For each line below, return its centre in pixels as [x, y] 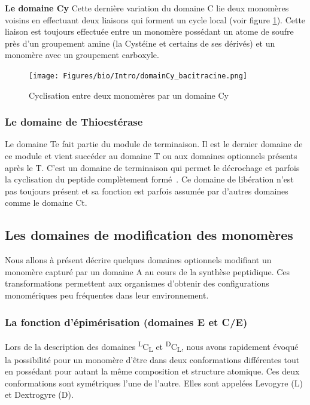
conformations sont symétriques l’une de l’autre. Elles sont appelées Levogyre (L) [154, 383]
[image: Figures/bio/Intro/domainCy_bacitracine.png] [138, 76]
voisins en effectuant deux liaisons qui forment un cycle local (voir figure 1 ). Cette [155, 19]
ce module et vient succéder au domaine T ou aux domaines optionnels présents [151, 156]
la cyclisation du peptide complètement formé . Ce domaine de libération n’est [149, 179]
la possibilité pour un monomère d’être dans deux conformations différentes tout [152, 359]
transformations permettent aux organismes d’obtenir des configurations [137, 283]
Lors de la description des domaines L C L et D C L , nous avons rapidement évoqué [152, 346]
